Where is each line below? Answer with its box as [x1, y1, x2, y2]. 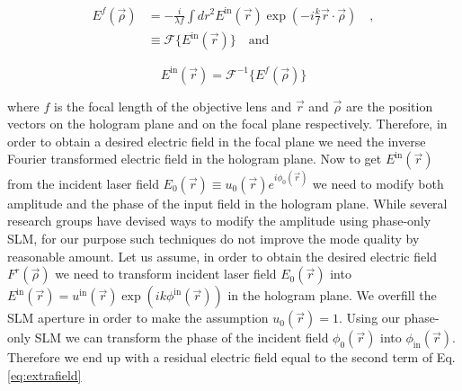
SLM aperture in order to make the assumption [7, 308, 269, 327]
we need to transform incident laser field [55, 264, 277, 283]
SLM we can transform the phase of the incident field [34, 328, 329, 347]
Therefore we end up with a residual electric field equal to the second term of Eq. [7, 348, 456, 367]
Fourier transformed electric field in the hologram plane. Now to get [7, 149, 382, 168]
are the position [346, 96, 433, 115]
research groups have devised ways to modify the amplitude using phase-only [7, 211, 431, 230]
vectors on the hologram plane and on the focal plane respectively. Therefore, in [7, 114, 448, 133]
